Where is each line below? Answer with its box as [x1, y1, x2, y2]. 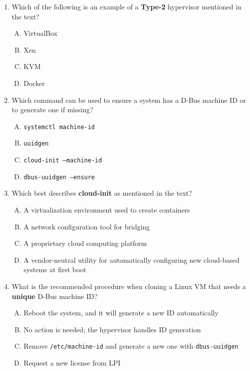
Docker [23, 77, 45, 88]
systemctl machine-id [23, 123, 95, 131]
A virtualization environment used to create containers [23, 204, 190, 215]
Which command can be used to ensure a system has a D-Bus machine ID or [11, 94, 247, 105]
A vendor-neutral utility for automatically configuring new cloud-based [23, 254, 240, 265]
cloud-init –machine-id [23, 157, 102, 164]
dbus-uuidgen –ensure [23, 173, 95, 181]
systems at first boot [23, 264, 86, 275]
